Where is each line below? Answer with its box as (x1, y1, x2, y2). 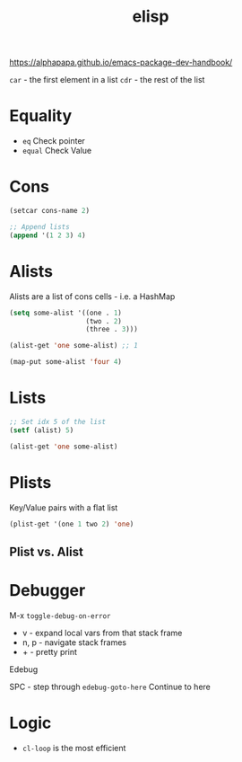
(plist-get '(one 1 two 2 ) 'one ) (9, 519, 134, 528)
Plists (9, 472, 52, 492)
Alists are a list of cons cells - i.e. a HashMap (9, 290, 176, 302)
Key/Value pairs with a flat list (9, 501, 118, 513)
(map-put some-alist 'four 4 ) (9, 358, 123, 367)
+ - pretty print (22, 646, 78, 657)
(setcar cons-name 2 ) (9, 207, 91, 216)
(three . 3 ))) (85, 325, 139, 334)
